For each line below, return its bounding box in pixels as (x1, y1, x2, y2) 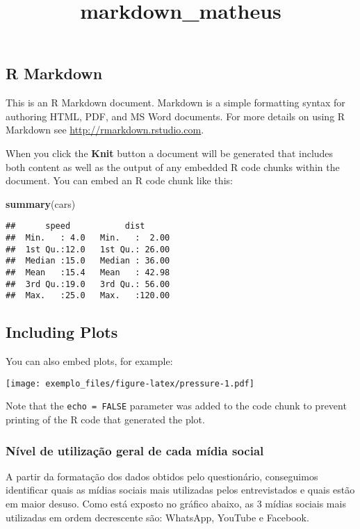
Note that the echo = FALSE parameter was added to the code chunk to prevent (6, 398, 347, 413)
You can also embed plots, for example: (6, 354, 173, 368)
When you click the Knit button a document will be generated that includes (6, 145, 334, 160)
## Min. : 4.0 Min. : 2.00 (6, 233, 170, 243)
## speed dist (6, 221, 145, 231)
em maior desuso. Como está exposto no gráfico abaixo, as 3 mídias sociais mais (6, 496, 346, 511)
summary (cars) (6, 196, 76, 211)
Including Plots (6, 321, 118, 343)
